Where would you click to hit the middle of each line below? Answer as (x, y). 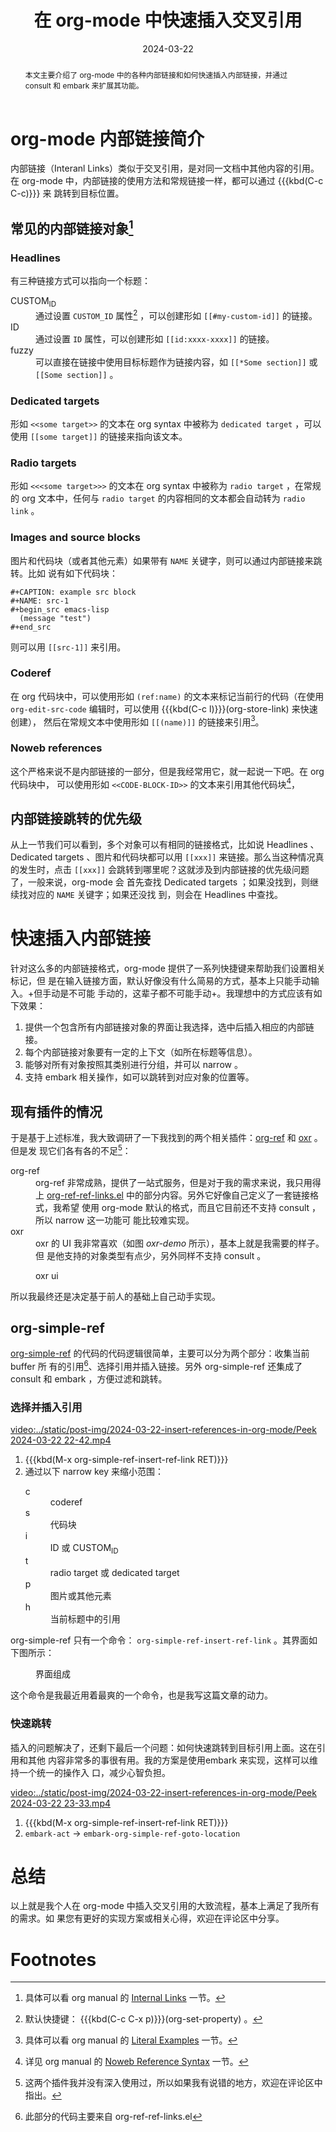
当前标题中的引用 (85, 1619)
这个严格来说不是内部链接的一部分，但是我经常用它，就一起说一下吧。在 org (167, 771)
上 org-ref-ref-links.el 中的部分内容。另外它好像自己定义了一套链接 (172, 1195)
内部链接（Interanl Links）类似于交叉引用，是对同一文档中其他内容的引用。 (165, 168)
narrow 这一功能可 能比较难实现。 (124, 1220)
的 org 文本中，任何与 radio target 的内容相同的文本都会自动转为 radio (158, 498)
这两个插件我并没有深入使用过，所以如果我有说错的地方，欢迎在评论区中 (173, 2083)
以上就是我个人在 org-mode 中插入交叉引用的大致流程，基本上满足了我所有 (165, 1906)
